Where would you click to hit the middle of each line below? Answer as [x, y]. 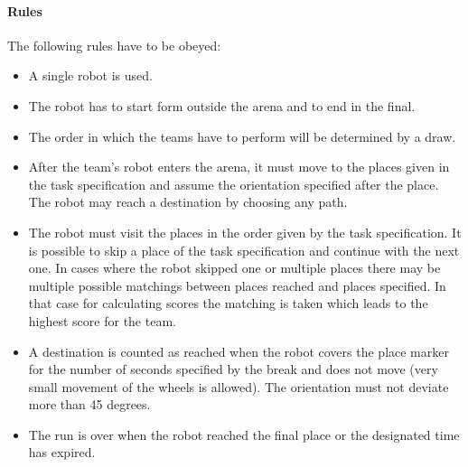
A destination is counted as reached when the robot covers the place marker [239, 351]
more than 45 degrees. [89, 404]
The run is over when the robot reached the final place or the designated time [244, 434]
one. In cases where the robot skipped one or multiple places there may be [234, 268]
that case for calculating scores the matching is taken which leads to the [228, 303]
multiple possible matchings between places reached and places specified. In [237, 285]
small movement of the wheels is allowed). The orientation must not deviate [239, 386]
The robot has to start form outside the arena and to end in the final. [222, 105]
